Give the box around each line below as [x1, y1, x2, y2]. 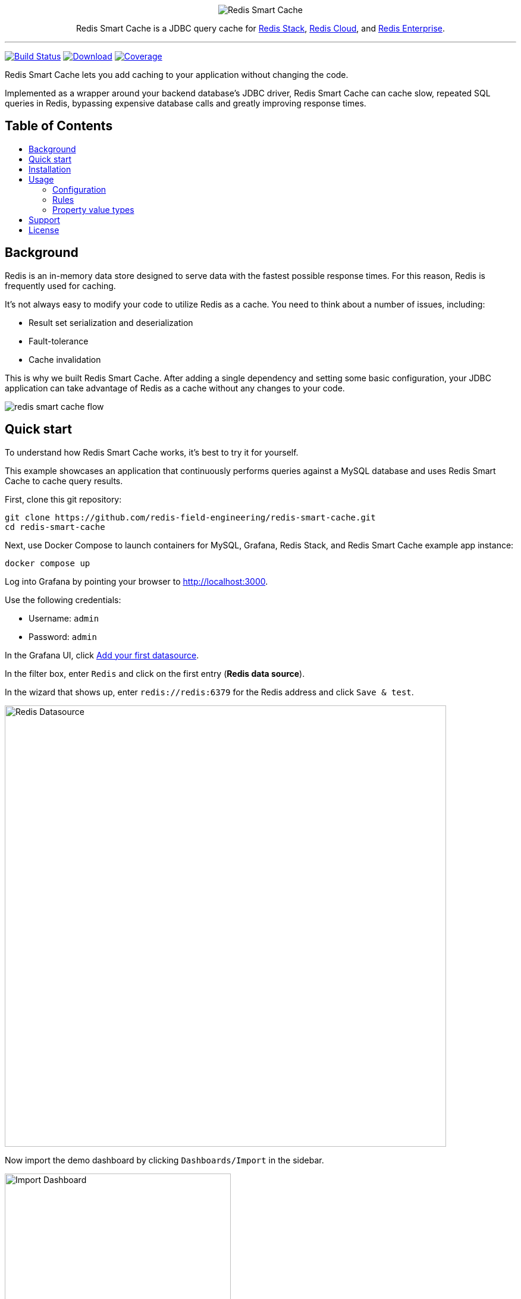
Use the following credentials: [5, 594, 121, 605]
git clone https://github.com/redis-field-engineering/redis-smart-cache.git [5, 512, 376, 522]
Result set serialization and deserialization [29, 317, 193, 328]
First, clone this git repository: [5, 494, 122, 504]
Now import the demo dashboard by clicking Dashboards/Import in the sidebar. [5, 1154, 324, 1165]
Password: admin [29, 631, 97, 642]
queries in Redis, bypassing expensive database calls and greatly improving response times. [5, 98, 366, 108]
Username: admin [29, 613, 99, 623]
